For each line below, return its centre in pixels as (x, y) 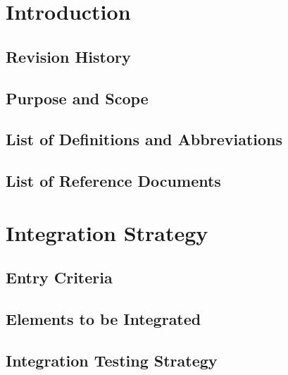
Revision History (68, 56)
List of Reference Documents (113, 181)
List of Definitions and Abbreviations (144, 139)
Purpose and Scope (77, 98)
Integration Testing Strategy (112, 360)
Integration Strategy (107, 232)
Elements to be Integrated (104, 319)
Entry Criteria (59, 277)
